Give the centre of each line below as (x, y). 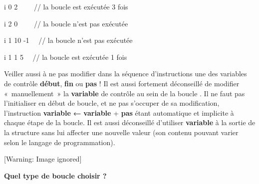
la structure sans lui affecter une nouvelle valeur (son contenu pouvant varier (121, 132)
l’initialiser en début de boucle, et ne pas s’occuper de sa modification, (112, 103)
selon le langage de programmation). (60, 142)
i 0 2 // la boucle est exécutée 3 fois (66, 6)
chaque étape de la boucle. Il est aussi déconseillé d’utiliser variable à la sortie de (130, 122)
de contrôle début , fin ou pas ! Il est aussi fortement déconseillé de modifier (122, 83)
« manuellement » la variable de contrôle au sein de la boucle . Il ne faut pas (125, 93)
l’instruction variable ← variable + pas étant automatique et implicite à (119, 112)
